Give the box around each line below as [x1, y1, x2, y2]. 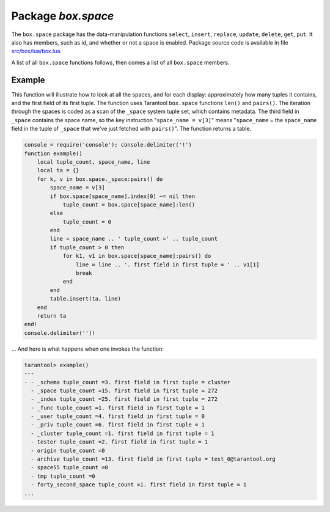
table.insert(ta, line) [50, 295, 122, 302]
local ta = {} [37, 167, 79, 174]
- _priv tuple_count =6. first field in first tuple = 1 [31, 422, 205, 428]
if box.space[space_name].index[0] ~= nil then [50, 192, 196, 200]
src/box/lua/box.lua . [11, 48, 62, 55]
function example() [24, 150, 82, 157]
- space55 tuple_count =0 [31, 464, 108, 471]
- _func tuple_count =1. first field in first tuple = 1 [31, 404, 205, 411]
